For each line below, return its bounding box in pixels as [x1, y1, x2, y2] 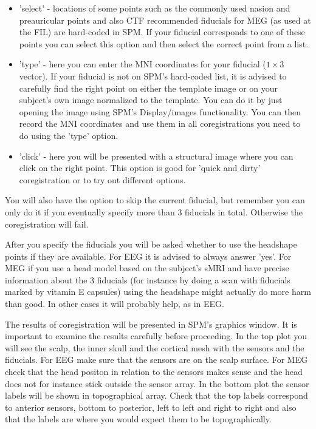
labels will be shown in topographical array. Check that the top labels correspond [5, 389, 308, 402]
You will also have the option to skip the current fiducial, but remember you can [5, 194, 305, 206]
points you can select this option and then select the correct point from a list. [19, 37, 309, 50]
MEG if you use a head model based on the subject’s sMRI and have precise [5, 262, 289, 274]
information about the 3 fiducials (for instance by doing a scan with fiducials [5, 273, 290, 286]
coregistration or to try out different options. [19, 173, 186, 186]
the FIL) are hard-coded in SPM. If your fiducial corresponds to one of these [19, 25, 305, 38]
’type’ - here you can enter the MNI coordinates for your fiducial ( [19, 58, 266, 70]
